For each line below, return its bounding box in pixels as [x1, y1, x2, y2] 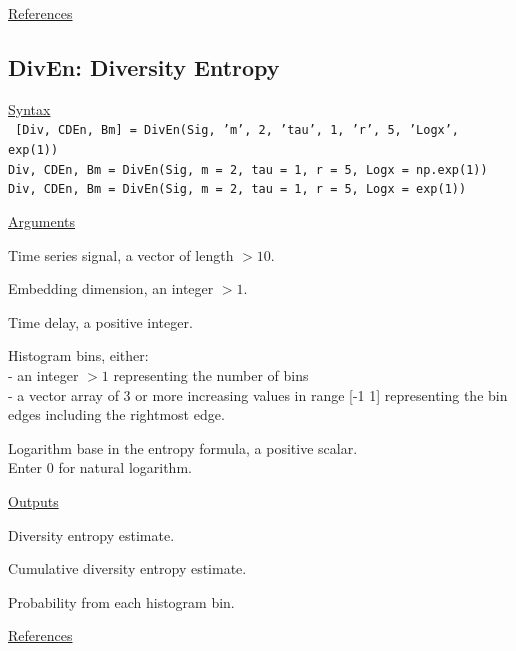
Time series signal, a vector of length [8, 244, 234, 265]
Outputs [8, 490, 59, 511]
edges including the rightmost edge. [8, 404, 225, 425]
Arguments [8, 211, 76, 232]
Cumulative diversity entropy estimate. [8, 558, 247, 579]
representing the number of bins [113, 364, 309, 385]
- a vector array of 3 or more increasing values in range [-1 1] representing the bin [8, 384, 508, 405]
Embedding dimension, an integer [8, 278, 214, 299]
